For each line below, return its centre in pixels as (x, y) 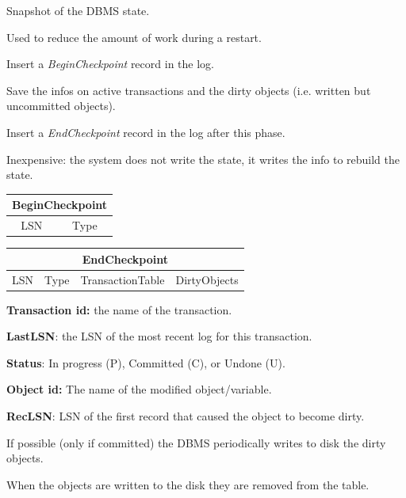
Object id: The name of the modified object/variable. (139, 389)
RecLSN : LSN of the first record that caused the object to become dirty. (186, 416)
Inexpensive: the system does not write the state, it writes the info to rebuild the (203, 159)
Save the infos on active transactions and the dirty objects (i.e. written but (189, 90)
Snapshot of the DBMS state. (78, 10)
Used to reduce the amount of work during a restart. (134, 37)
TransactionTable (123, 279)
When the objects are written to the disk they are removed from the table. (188, 484)
